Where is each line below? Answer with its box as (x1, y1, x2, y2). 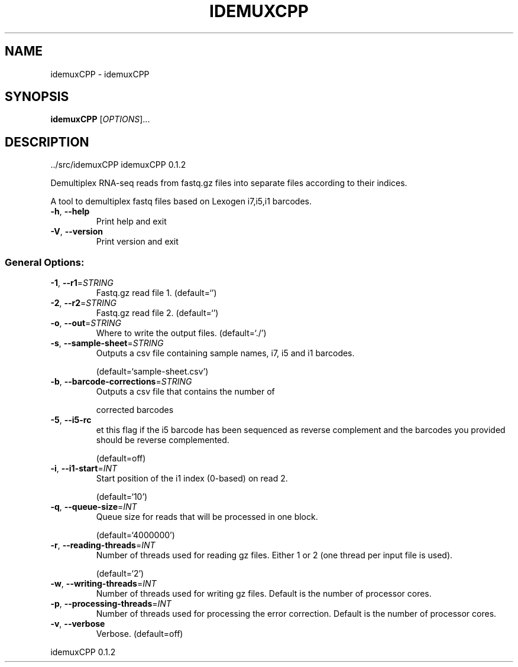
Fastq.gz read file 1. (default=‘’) (96, 288, 217, 298)
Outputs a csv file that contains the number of (96, 386, 275, 397)
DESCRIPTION (5, 134, 89, 149)
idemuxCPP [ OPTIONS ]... (50, 114, 150, 125)
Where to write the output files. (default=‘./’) (96, 328, 267, 339)
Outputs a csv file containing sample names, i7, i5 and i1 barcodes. (96, 348, 355, 359)
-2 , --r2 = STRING (50, 298, 117, 308)
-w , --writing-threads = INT (50, 578, 157, 589)
